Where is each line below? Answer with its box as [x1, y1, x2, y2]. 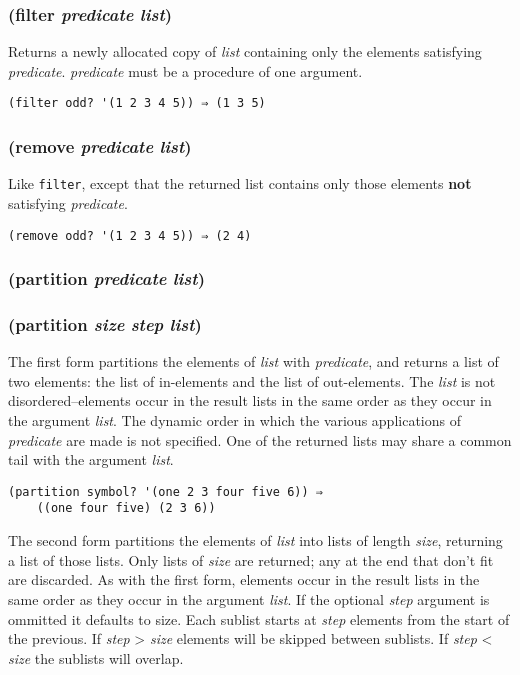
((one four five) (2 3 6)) [36, 501, 216, 516]
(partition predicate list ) [8, 266, 205, 291]
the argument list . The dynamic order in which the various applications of [8, 410, 461, 431]
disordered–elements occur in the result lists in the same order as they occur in [8, 390, 492, 411]
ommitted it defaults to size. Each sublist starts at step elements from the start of [8, 608, 510, 629]
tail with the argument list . [8, 449, 174, 470]
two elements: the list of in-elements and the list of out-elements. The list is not [8, 370, 496, 391]
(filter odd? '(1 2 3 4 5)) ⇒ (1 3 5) [8, 96, 266, 111]
